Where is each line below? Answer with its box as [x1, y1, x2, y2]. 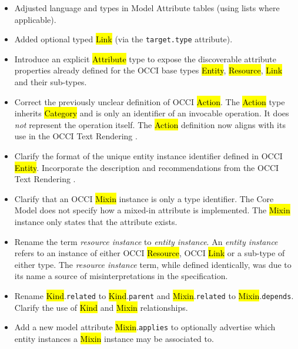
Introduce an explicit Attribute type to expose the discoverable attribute [14, 52, 277, 65]
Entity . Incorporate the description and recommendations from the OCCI [14, 161, 279, 173]
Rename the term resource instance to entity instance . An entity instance [14, 235, 278, 247]
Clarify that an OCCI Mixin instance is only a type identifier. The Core [14, 192, 274, 204]
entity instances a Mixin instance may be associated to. [14, 332, 214, 344]
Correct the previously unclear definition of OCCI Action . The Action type [14, 95, 285, 108]
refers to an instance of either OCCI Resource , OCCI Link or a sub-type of [14, 247, 285, 259]
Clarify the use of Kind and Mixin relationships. [14, 301, 188, 313]
